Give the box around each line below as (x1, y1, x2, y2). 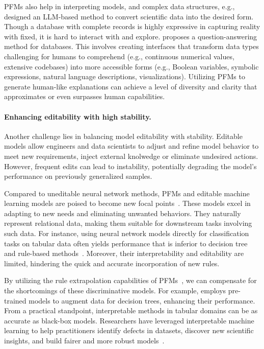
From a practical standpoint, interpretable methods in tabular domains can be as (4, 305, 258, 316)
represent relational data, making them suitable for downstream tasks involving (4, 218, 252, 228)
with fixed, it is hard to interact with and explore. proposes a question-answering (4, 31, 257, 41)
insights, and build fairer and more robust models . (4, 335, 165, 346)
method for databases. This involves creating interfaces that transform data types (4, 41, 259, 52)
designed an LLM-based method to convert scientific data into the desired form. (4, 11, 254, 21)
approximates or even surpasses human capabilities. (4, 91, 165, 102)
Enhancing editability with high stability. (4, 111, 151, 122)
